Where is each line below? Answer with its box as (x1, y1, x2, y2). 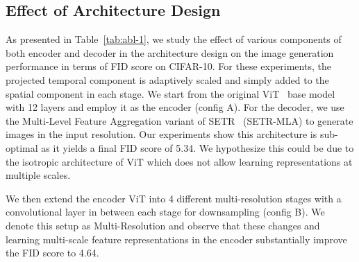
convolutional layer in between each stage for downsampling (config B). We (6, 204, 325, 219)
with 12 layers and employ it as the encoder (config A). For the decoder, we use (6, 100, 344, 114)
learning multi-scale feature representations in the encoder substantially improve (6, 232, 347, 246)
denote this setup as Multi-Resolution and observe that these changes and (6, 218, 320, 232)
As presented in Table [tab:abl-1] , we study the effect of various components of (6, 32, 342, 46)
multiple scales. (6, 168, 71, 182)
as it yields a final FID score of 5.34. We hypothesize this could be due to (41, 140, 354, 155)
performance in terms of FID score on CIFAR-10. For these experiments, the (6, 59, 331, 73)
